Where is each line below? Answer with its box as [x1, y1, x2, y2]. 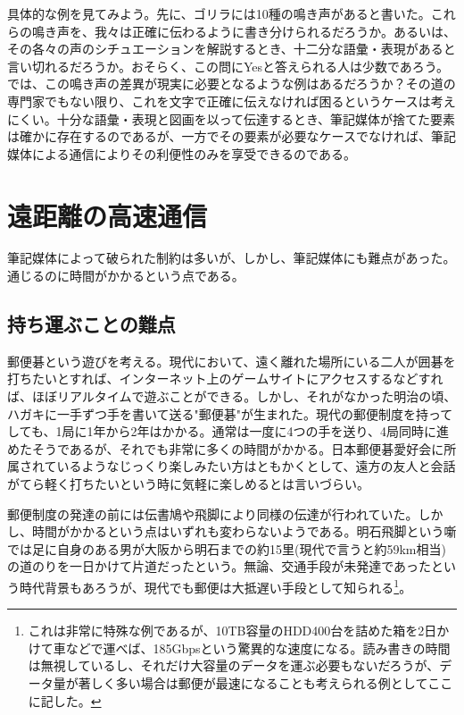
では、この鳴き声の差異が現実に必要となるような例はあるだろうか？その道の [7, 74, 456, 93]
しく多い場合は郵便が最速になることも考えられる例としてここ [90, 674, 453, 693]
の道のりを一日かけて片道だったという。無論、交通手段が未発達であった [7, 557, 432, 576]
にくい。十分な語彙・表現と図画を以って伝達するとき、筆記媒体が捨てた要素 [7, 109, 456, 128]
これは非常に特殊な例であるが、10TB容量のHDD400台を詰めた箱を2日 [28, 621, 437, 640]
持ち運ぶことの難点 [7, 310, 176, 338]
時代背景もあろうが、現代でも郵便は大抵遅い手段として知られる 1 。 [19, 575, 412, 596]
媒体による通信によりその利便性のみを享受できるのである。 [7, 144, 356, 163]
